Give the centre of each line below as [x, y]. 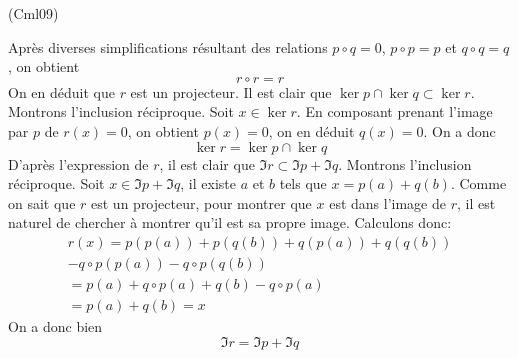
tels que [303, 183]
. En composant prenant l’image [394, 111]
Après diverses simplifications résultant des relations [168, 46]
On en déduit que [61, 91]
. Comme [478, 183]
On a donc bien [55, 326]
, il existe [208, 183]
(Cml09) [33, 13]
